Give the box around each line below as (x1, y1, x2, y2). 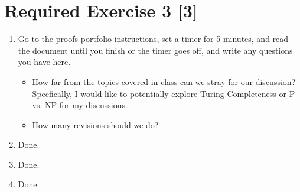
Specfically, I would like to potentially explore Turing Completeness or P (32, 87, 295, 99)
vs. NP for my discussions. (32, 99, 128, 111)
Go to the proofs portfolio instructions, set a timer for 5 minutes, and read (18, 32, 289, 45)
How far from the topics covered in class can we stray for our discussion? (32, 75, 296, 87)
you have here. (18, 56, 71, 68)
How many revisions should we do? (32, 118, 159, 131)
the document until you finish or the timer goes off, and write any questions (18, 44, 293, 56)
